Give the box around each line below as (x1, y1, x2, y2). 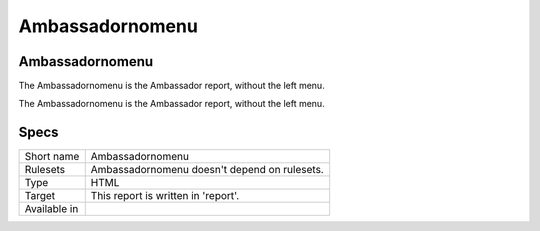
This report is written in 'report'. (90, 189, 240, 203)
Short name (24, 150, 80, 164)
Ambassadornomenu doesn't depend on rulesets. (90, 163, 324, 177)
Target (24, 189, 56, 203)
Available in (24, 202, 79, 216)
